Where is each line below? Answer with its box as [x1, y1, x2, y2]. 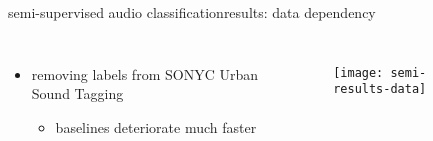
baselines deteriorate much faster [55, 116, 257, 137]
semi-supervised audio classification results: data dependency [8, 2, 376, 22]
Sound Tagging [31, 83, 124, 104]
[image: [333, 65, 384, 80]
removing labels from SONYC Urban [31, 63, 258, 84]
